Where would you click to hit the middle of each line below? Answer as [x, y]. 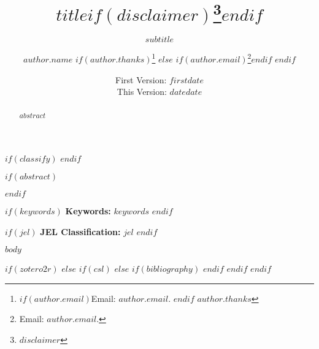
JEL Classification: [80, 231]
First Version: [141, 79]
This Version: [142, 92]
